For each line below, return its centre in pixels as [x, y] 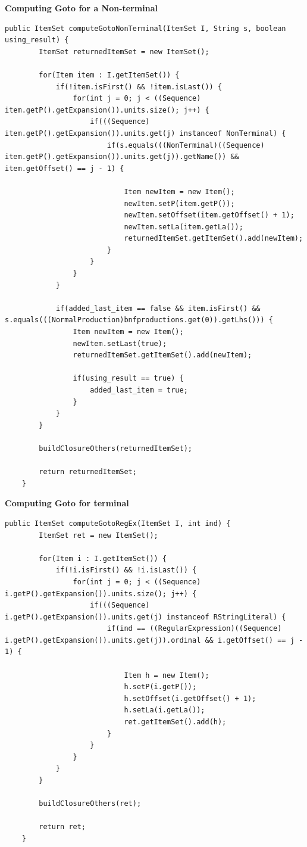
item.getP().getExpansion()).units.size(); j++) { [107, 110]
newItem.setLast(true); [120, 343]
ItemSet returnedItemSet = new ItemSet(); [124, 52]
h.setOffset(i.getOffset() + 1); [190, 698]
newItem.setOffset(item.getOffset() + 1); [209, 215]
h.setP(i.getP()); [160, 687]
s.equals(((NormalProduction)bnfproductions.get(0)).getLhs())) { [139, 320]
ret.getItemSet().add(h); [175, 722]
